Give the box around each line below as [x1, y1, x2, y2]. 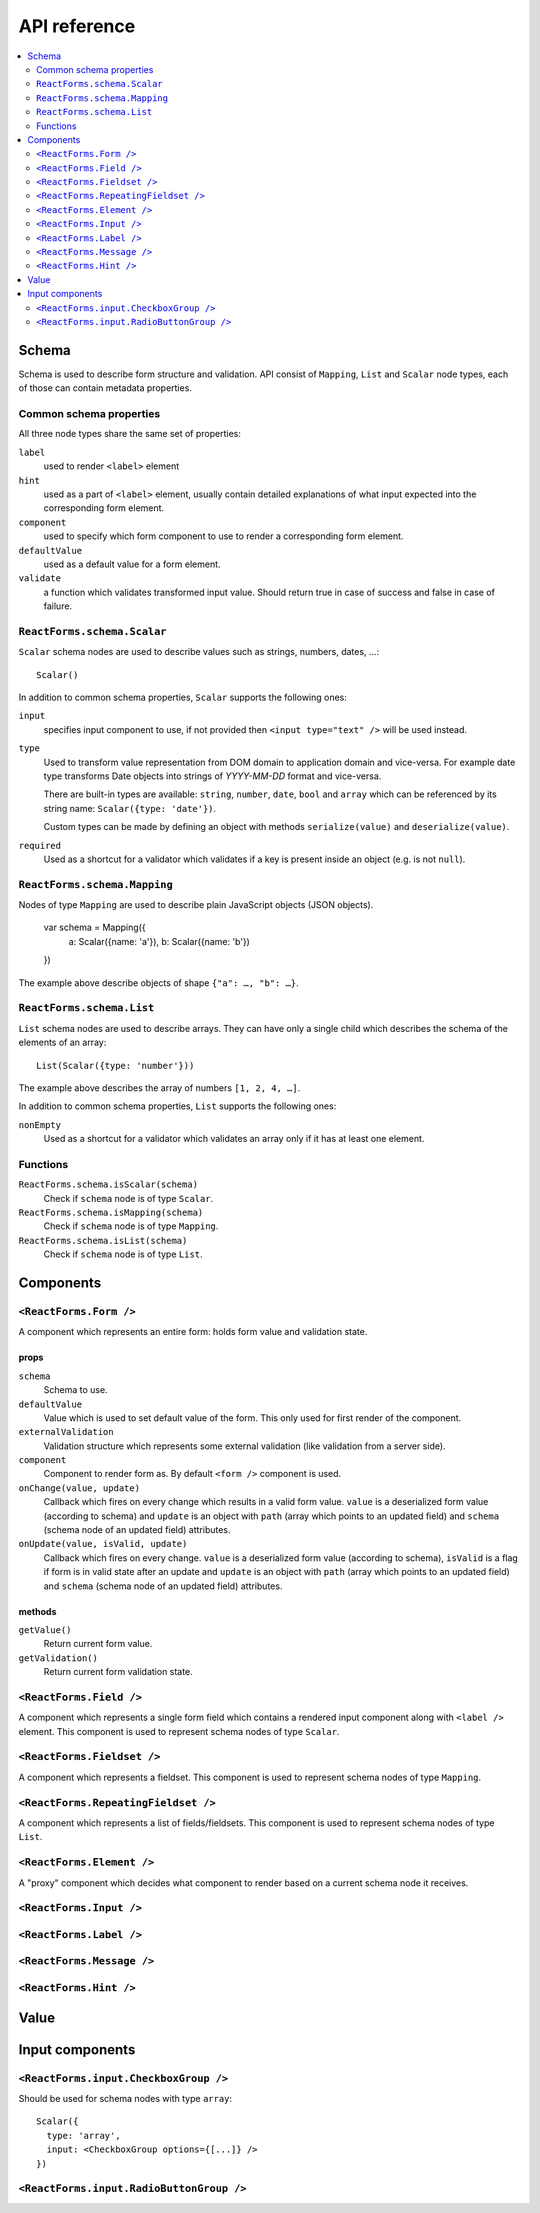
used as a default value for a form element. [43, 558, 221, 570]
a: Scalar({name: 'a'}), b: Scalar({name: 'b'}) [68, 935, 250, 947]
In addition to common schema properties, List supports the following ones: [18, 1100, 337, 1112]
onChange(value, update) [18, 1482, 140, 1494]
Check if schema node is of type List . [43, 1248, 204, 1260]
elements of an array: [18, 1036, 107, 1049]
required [18, 840, 62, 851]
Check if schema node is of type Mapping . [43, 1220, 219, 1232]
